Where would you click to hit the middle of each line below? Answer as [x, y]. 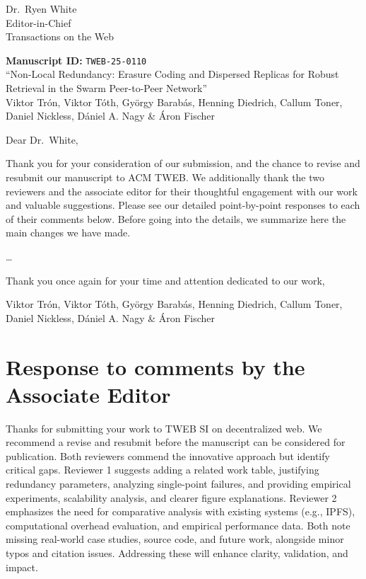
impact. [22, 567]
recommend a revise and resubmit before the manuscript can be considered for [176, 442]
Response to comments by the [155, 366]
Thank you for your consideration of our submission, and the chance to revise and [183, 163]
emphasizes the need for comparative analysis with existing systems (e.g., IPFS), [181, 511]
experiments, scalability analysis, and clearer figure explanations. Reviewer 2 [171, 497]
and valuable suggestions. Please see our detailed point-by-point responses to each [183, 205]
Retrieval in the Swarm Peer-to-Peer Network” [107, 88]
